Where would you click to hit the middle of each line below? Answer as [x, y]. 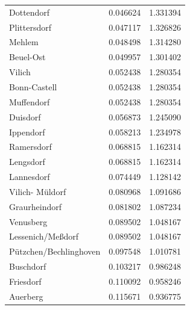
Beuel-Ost [27, 57]
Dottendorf [30, 12]
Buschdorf [28, 266]
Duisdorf [25, 116]
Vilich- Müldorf [38, 191]
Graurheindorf [35, 206]
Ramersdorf [30, 147]
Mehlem [24, 42]
